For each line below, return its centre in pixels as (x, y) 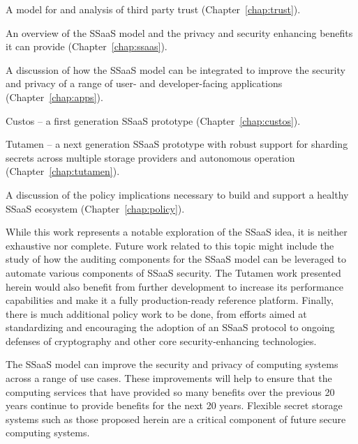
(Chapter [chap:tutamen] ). (63, 171)
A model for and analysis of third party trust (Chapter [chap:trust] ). (153, 9)
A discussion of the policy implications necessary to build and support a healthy (177, 194)
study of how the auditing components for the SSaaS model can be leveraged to (176, 259)
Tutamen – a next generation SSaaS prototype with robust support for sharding (177, 144)
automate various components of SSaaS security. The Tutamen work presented (173, 272)
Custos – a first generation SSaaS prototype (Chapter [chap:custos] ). (153, 120)
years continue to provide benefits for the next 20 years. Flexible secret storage (174, 405)
